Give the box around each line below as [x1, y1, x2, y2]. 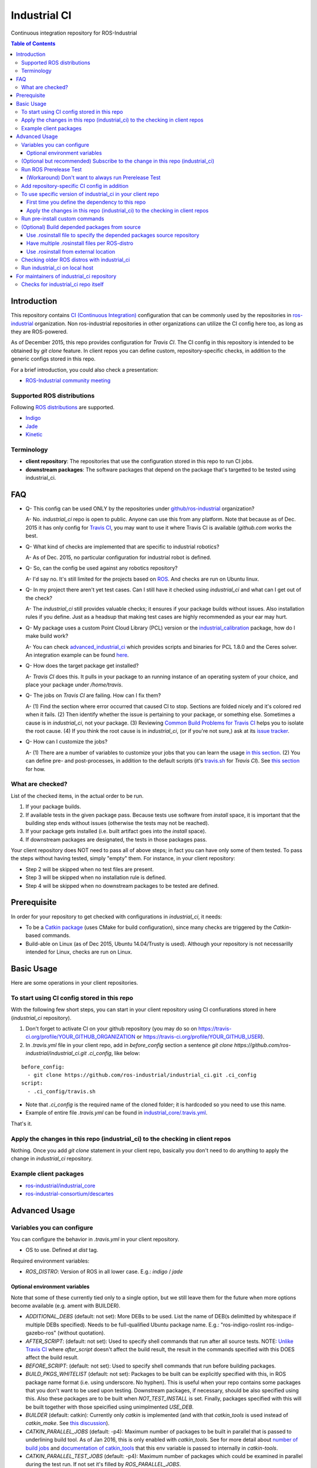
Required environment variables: [11, 1257, 90, 1264]
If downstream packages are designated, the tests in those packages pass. [25, 836, 207, 843]
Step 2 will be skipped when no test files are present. [25, 866, 154, 873]
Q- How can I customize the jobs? [25, 738, 108, 745]
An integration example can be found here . [25, 651, 129, 658]
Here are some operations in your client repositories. [11, 979, 139, 986]
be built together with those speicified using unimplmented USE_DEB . [25, 1403, 194, 1410]
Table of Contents [11, 40, 56, 47]
